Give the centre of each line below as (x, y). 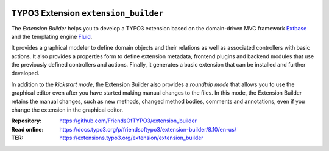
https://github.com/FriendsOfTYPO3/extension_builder (128, 121)
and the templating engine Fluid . (52, 36)
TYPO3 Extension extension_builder (87, 13)
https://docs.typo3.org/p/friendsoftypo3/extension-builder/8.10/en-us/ (148, 129)
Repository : (27, 121)
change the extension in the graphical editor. (67, 110)
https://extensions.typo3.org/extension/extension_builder (131, 138)
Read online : (27, 129)
